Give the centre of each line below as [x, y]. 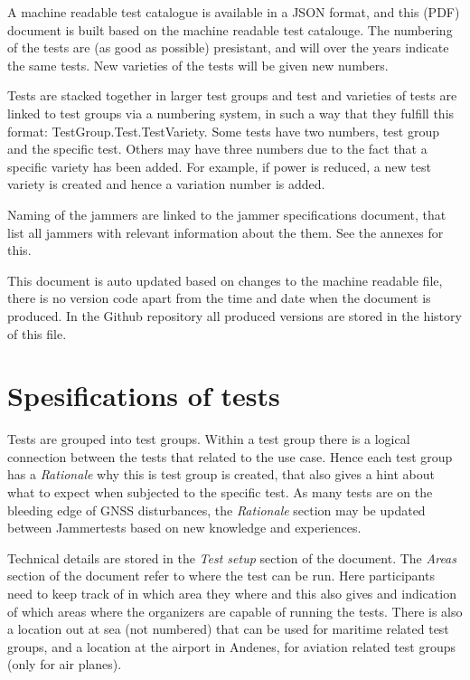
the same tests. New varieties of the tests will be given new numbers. [198, 65]
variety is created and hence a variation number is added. [166, 184]
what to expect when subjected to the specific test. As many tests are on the [220, 492]
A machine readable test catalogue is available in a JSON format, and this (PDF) [234, 12]
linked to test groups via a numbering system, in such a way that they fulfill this [231, 113]
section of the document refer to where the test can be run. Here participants [221, 576]
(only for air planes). [65, 664]
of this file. [37, 333]
